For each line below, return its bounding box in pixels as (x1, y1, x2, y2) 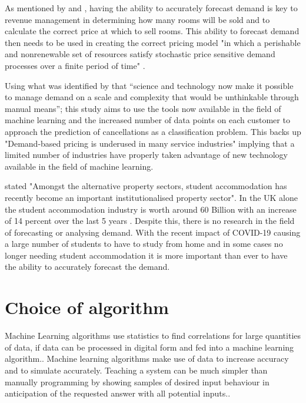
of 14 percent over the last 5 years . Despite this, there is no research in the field (5, 214, 295, 227)
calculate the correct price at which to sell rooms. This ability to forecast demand (5, 25, 300, 37)
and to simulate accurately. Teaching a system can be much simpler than (5, 364, 268, 376)
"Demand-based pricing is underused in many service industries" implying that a (5, 137, 295, 149)
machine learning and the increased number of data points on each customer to (5, 114, 290, 126)
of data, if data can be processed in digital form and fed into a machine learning (5, 341, 294, 353)
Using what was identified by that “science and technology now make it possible (5, 79, 294, 91)
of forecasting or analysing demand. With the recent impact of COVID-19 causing (5, 226, 301, 238)
